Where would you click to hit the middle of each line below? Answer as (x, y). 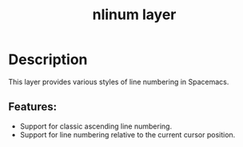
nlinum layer (134, 15)
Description (48, 60)
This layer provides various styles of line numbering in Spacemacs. (119, 81)
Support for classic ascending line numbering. (96, 126)
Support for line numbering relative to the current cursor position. (127, 134)
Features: (33, 107)
